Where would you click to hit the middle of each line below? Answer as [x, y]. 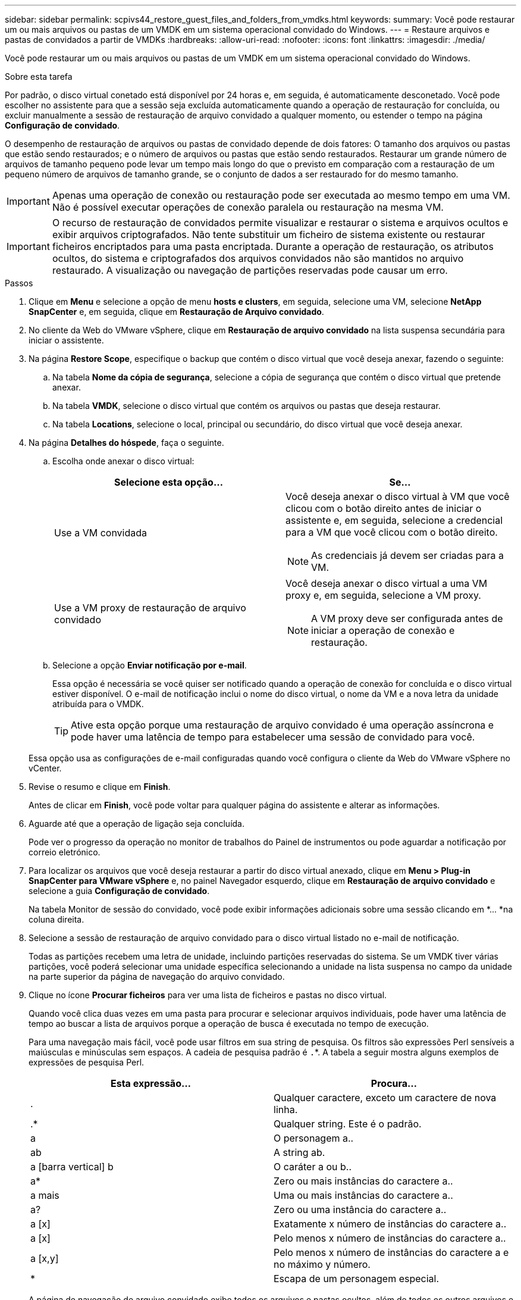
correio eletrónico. [65, 852]
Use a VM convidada [101, 533]
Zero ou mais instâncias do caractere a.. [363, 1181]
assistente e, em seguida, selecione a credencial [394, 520]
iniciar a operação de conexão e [383, 630]
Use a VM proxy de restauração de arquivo [150, 608]
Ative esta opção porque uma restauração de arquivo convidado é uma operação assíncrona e [283, 725]
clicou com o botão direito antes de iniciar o [384, 508]
